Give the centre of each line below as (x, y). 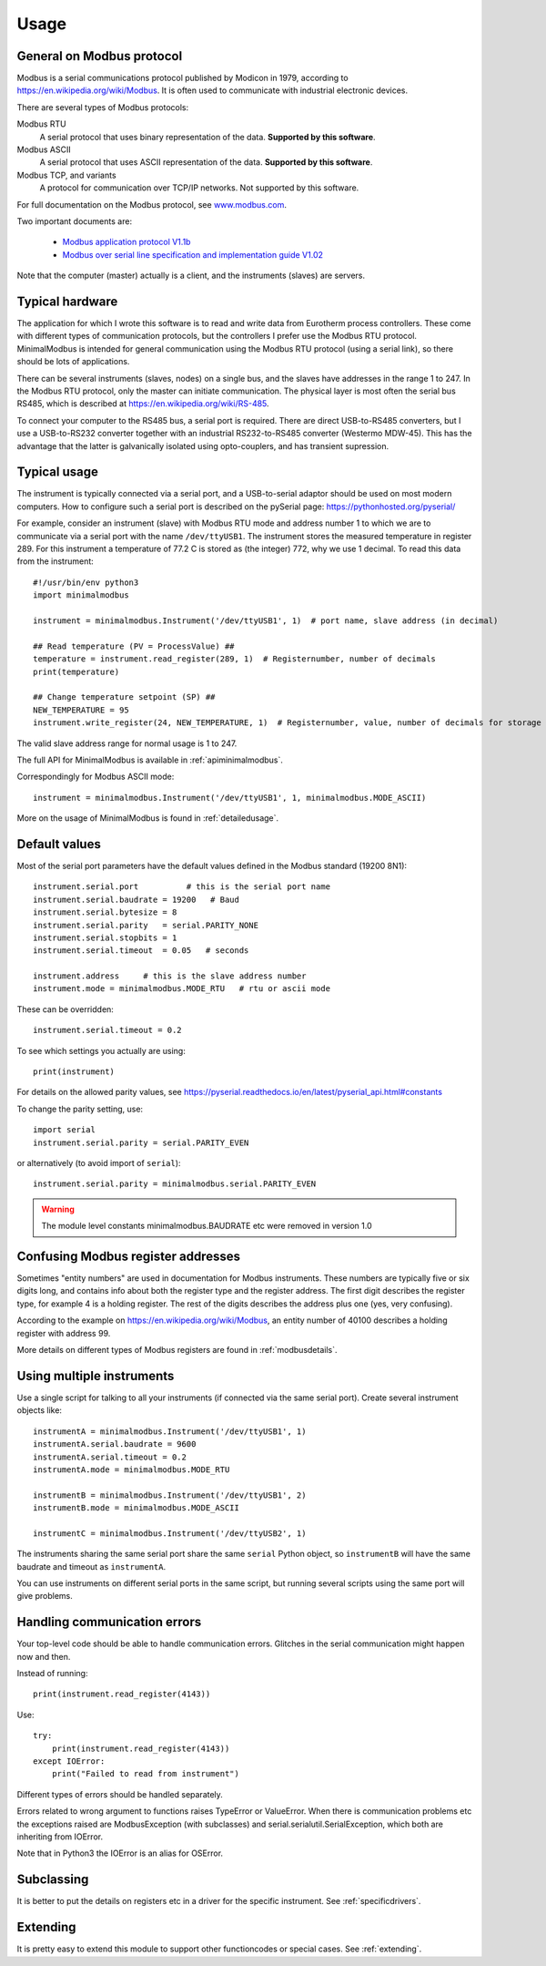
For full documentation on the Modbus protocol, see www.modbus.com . (152, 204)
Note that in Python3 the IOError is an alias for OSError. (120, 1853)
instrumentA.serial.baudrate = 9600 (115, 1444)
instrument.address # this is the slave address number (170, 976)
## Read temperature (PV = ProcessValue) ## (134, 646)
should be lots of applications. (73, 362)
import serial (64, 1130)
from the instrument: (56, 561)
